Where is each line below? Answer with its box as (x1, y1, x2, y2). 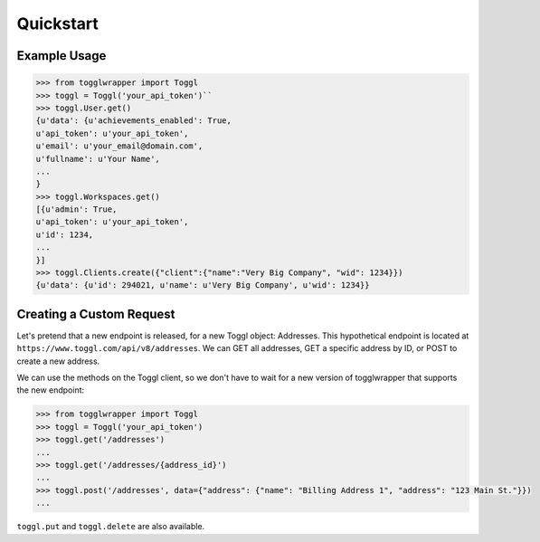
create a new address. (16, 356, 100, 366)
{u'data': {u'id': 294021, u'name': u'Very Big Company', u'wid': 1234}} (35, 281, 370, 290)
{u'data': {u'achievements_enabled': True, (35, 116, 232, 126)
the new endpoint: (16, 385, 85, 395)
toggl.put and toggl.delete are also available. (16, 521, 205, 532)
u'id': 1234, (35, 229, 94, 240)
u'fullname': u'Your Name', (35, 154, 160, 164)
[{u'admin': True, (35, 204, 118, 214)
